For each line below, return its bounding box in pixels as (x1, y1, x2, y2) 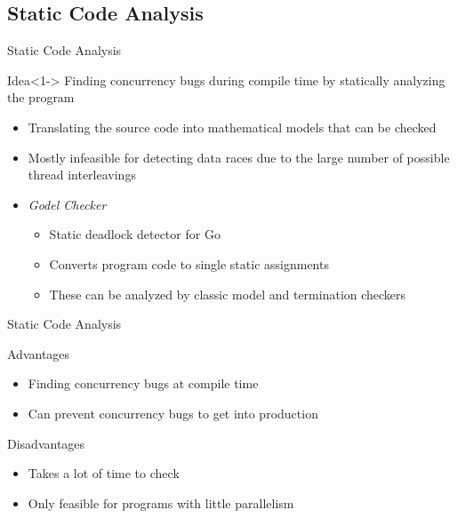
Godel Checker (28, 195, 107, 213)
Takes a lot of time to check (28, 464, 180, 482)
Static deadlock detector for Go (49, 225, 220, 243)
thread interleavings (28, 165, 136, 184)
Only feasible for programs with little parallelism (28, 493, 294, 512)
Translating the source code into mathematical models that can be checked (28, 117, 437, 136)
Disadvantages (7, 434, 85, 452)
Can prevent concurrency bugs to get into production (28, 403, 318, 422)
